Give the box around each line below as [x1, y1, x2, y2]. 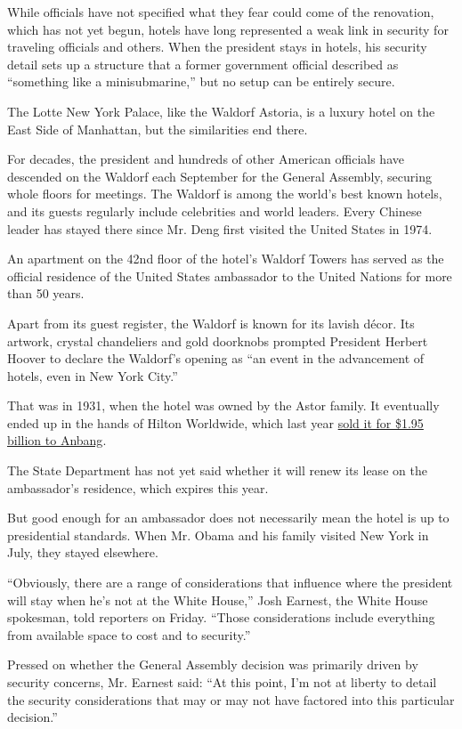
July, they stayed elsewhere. [7, 543, 158, 562]
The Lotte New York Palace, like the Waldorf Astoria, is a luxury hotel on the [7, 101, 435, 120]
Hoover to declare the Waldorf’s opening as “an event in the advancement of [7, 349, 425, 368]
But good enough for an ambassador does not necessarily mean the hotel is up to [7, 508, 450, 527]
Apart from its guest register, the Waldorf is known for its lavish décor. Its [7, 313, 415, 332]
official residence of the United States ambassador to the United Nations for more [7, 266, 452, 285]
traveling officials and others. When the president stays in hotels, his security [7, 37, 427, 56]
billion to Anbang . [7, 431, 107, 450]
